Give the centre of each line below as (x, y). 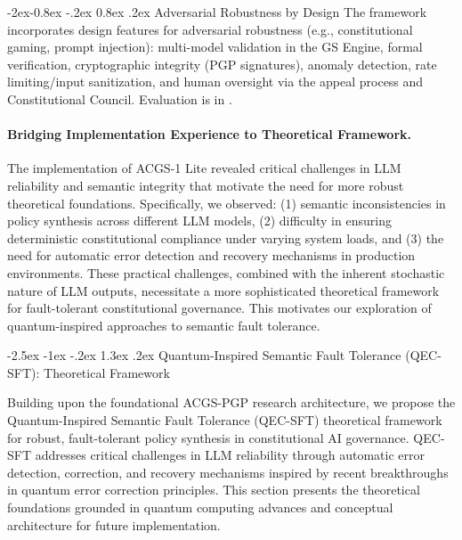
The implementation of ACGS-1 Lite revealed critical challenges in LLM (204, 168)
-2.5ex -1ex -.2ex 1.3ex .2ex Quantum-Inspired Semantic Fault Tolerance (204, 355)
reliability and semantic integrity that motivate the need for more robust (206, 185)
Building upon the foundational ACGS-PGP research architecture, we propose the (231, 402)
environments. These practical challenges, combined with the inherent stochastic (226, 272)
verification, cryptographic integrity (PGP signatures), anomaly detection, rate (222, 64)
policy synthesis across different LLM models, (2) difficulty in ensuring (199, 221)
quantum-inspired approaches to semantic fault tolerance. (164, 325)
